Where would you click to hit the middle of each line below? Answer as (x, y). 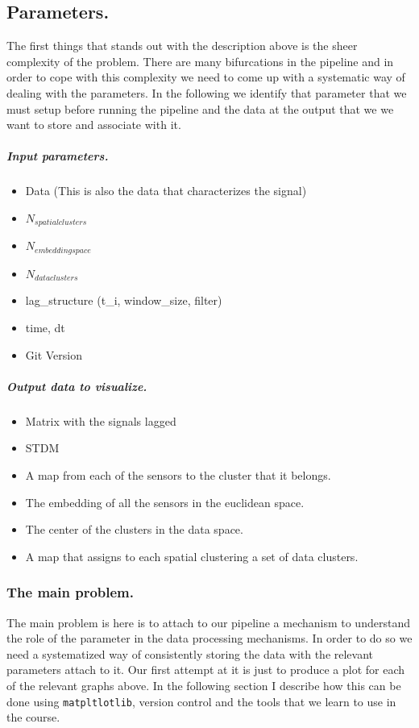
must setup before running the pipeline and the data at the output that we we (200, 108)
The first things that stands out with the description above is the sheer (182, 46)
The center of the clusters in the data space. (134, 529)
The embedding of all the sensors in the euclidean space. (165, 502)
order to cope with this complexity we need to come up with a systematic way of (206, 77)
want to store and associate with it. (94, 125)
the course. (33, 717)
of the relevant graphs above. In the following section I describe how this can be (204, 685)
